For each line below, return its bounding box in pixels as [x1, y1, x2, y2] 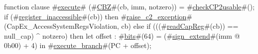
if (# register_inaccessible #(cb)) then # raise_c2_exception [4, 11, 187, 21]
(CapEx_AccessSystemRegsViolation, [4, 21, 119, 31]
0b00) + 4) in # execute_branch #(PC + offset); [4, 40, 151, 51]
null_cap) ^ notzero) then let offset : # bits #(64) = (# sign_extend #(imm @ [4, 30, 240, 41]
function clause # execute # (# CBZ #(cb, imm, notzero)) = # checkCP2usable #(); [4, 1, 255, 11]
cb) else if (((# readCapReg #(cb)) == [121, 21, 239, 31]
